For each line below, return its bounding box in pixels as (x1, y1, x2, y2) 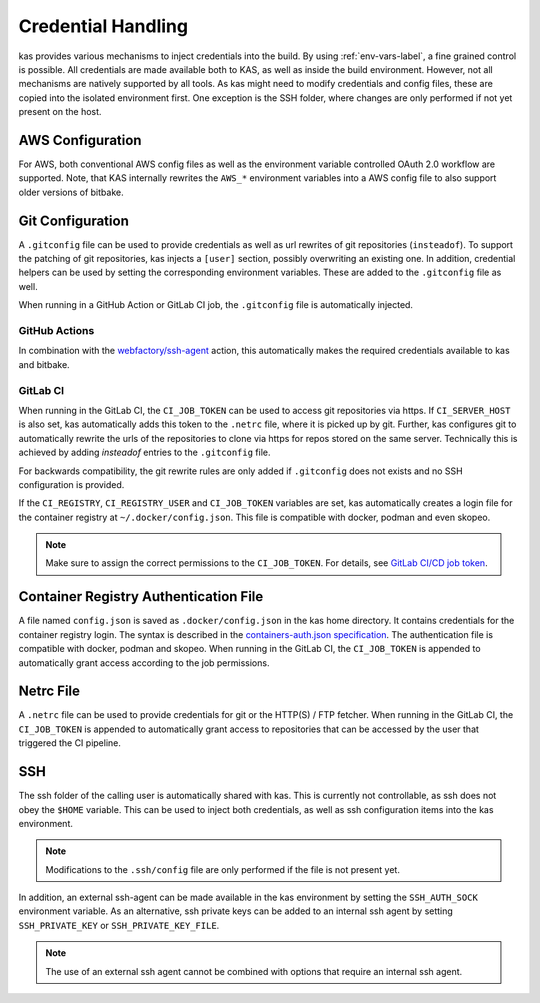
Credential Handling (18, 15, 189, 37)
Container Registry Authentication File (18, 588, 264, 605)
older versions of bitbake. (18, 186, 124, 198)
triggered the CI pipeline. (18, 737, 122, 749)
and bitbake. (18, 358, 70, 370)
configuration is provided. (18, 478, 125, 490)
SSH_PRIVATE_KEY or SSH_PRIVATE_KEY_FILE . (18, 919, 220, 931)
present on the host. (18, 106, 102, 118)
